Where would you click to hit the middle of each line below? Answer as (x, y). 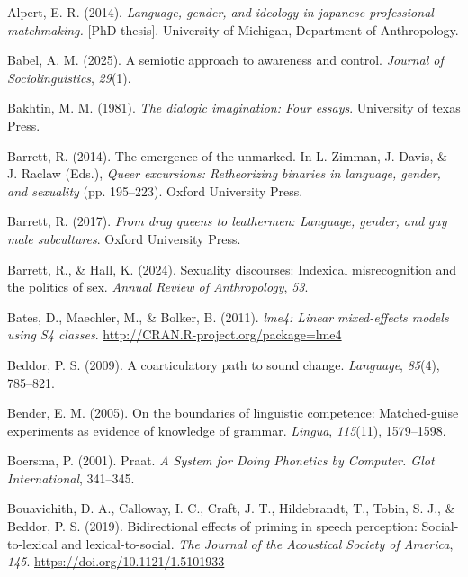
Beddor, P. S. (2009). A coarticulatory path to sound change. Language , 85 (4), (224, 364)
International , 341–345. (71, 478)
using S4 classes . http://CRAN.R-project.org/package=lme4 (175, 334)
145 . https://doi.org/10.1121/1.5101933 (116, 561)
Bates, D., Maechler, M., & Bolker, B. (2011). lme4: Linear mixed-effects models (228, 316)
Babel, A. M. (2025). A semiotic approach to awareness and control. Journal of (225, 60)
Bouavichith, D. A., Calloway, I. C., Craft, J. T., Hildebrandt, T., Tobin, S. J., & (231, 508)
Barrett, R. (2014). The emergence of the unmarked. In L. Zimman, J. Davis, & (227, 155)
